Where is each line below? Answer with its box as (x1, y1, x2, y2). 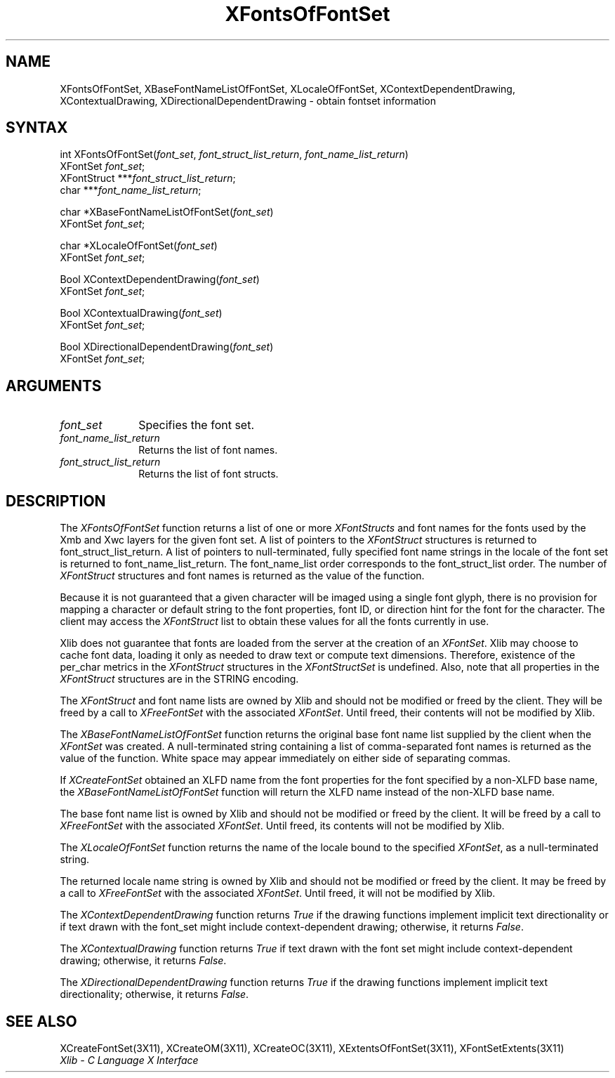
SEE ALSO (6, 1012, 77, 1030)
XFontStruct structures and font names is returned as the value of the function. (60, 570, 425, 582)
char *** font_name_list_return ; (60, 184, 201, 197)
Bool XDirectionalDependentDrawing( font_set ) (60, 341, 274, 353)
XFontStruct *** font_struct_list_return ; (60, 172, 236, 185)
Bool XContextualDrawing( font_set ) (60, 307, 223, 320)
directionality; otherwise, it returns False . (60, 988, 249, 1001)
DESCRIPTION (6, 492, 106, 510)
